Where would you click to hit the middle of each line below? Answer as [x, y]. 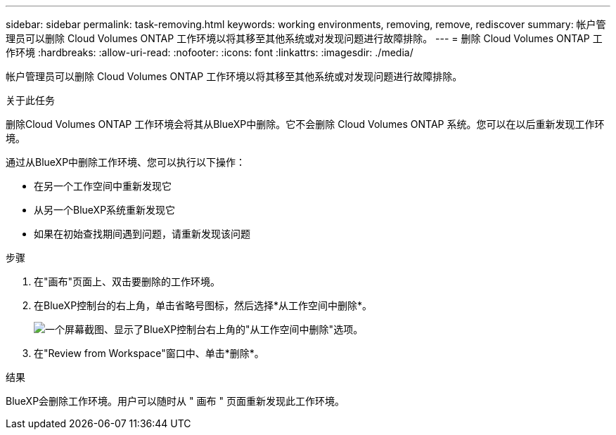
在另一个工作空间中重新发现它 [103, 186]
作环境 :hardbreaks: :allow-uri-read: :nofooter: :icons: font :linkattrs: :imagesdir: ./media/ [210, 52]
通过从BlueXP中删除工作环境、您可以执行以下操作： [126, 162]
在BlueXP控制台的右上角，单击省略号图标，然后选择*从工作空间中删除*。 [203, 305]
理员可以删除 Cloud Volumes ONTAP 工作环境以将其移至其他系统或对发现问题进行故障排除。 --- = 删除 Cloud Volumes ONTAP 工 [304, 38]
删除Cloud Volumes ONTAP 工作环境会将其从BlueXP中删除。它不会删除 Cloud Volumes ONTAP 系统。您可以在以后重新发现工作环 [305, 124]
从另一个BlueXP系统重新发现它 [105, 210]
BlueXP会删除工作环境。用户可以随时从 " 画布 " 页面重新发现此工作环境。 [175, 401]
